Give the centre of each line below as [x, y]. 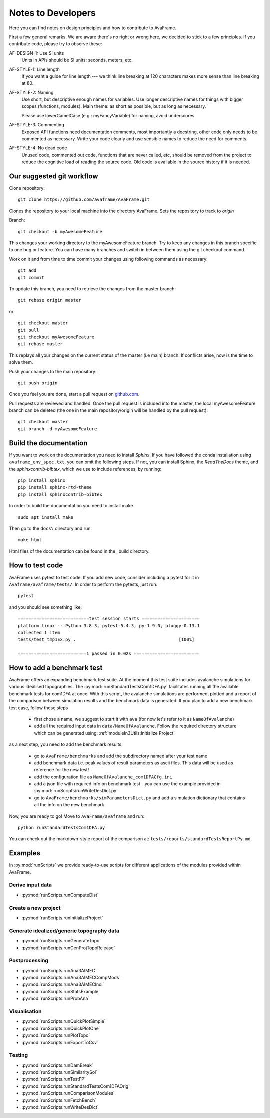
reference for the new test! [62, 770]
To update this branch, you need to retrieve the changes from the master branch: [92, 289]
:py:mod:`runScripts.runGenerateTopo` [61, 941]
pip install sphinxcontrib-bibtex [60, 494]
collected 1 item [39, 633]
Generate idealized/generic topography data [64, 931]
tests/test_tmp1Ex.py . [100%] [106, 640]
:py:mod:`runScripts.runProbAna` [56, 999]
